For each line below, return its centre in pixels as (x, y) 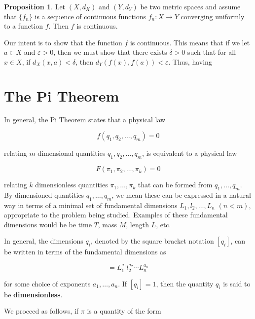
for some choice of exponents (47, 283)
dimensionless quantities (72, 185)
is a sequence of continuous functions (91, 16)
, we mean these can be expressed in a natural (181, 195)
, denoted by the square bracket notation (152, 241)
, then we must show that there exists (110, 52)
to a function (23, 26)
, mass (107, 224)
